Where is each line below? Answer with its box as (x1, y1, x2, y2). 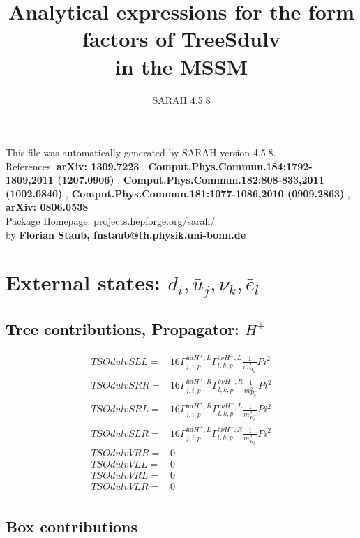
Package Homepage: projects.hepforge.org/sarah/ (6, 214, 216, 228)
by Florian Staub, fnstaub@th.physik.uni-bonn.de (6, 227, 246, 241)
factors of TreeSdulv (82, 24, 280, 53)
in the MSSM (114, 52, 248, 80)
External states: (6, 268, 160, 297)
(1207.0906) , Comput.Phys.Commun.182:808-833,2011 (57, 172, 324, 187)
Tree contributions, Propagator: (6, 317, 239, 339)
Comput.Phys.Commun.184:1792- (148, 158, 313, 173)
